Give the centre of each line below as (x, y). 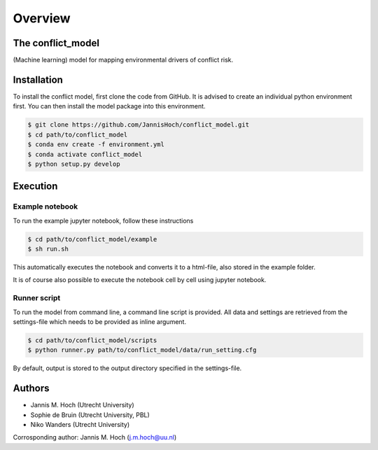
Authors (31, 388)
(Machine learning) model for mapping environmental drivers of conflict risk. (123, 60)
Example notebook (45, 206)
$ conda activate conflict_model (85, 154)
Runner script (37, 298)
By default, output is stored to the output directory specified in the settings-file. (127, 368)
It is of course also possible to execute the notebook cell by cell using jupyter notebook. (140, 280)
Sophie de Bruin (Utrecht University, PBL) (90, 415)
